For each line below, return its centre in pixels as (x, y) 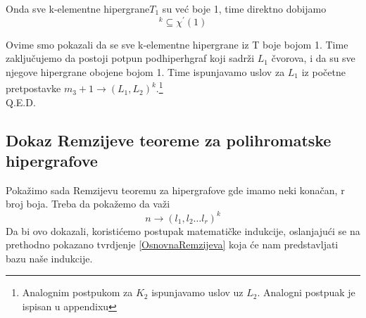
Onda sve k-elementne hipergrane (78, 8)
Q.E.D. (21, 102)
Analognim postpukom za (77, 292)
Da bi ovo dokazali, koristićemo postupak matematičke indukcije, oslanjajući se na (183, 230)
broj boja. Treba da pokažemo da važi (88, 204)
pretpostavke (33, 88)
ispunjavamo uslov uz (197, 292)
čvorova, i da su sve (313, 58)
